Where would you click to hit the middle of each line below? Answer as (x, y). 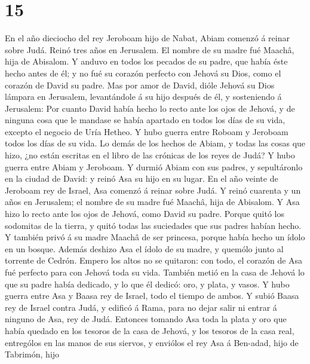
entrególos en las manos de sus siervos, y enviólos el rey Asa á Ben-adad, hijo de (152, 342)
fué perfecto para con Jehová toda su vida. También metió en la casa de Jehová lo (155, 272)
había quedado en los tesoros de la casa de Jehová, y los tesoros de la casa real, (150, 330)
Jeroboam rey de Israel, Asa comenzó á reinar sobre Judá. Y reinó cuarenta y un (153, 190)
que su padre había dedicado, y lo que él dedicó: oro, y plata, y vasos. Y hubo (147, 284)
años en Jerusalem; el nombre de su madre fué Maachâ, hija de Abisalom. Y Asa (152, 202)
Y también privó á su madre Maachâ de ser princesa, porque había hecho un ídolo (155, 237)
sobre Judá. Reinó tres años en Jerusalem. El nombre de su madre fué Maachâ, (150, 49)
